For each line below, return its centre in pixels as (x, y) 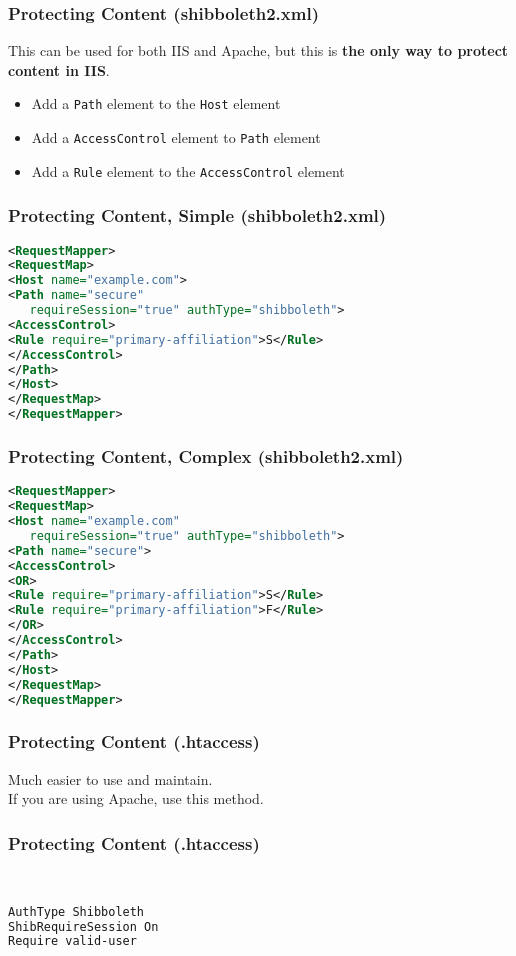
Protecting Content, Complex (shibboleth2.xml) (206, 456)
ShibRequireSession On (83, 926)
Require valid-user (72, 941)
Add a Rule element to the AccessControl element (188, 170)
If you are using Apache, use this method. (136, 798)
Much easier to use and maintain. (110, 778)
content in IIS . (59, 69)
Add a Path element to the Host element (156, 103)
